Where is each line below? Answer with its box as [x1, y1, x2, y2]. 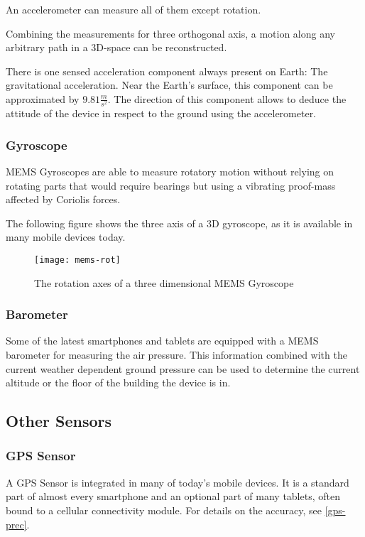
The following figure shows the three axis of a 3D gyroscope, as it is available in [6, 215, 353, 230]
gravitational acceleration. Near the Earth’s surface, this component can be [6, 77, 333, 92]
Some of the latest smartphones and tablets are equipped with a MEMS [6, 333, 319, 348]
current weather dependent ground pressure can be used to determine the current [6, 361, 360, 376]
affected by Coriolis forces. [6, 192, 121, 207]
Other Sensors [6, 410, 112, 432]
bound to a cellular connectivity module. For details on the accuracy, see [6, 502, 322, 517]
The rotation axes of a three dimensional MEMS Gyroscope [34, 275, 294, 290]
